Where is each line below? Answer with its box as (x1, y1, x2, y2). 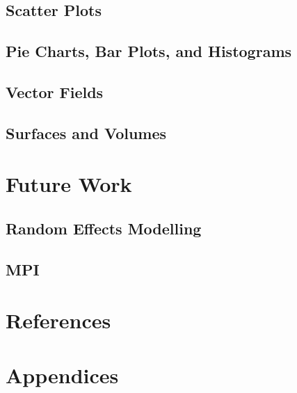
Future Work (6, 170, 132, 198)
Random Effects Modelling (6, 217, 202, 239)
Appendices (6, 360, 119, 389)
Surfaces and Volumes (6, 122, 167, 143)
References (6, 306, 111, 335)
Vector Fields (6, 81, 104, 102)
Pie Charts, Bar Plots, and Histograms (6, 40, 292, 62)
